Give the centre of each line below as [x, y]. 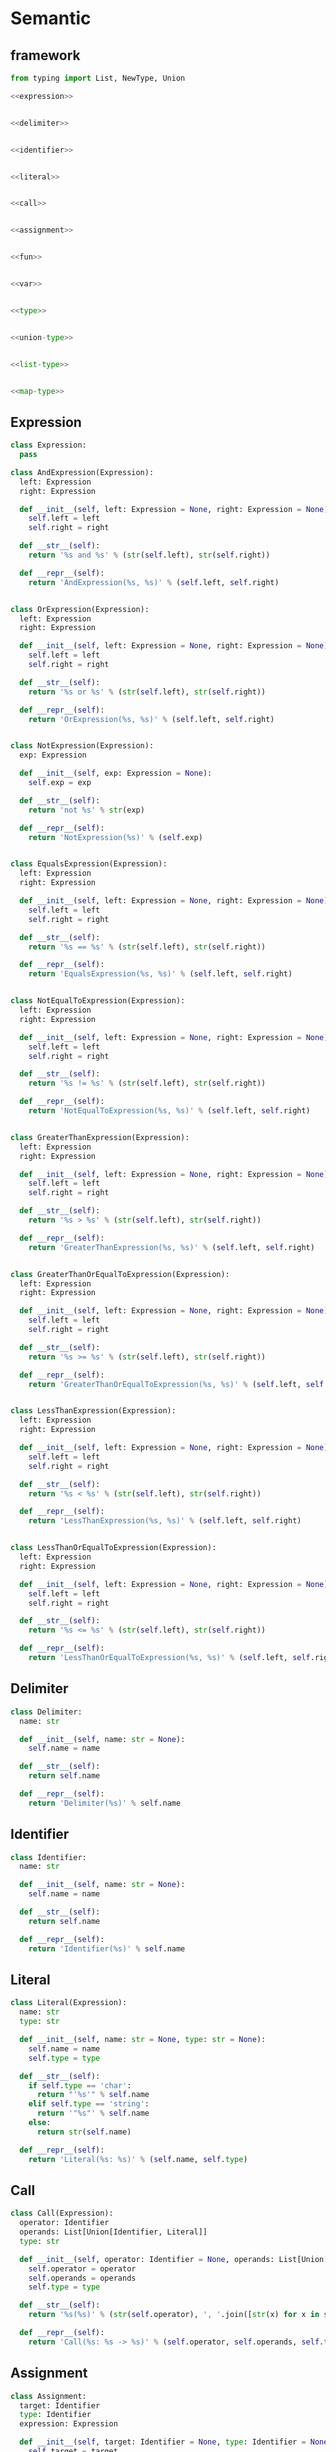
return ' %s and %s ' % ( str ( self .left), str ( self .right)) [149, 555]
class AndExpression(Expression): [82, 472]
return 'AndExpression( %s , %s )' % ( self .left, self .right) [154, 582]
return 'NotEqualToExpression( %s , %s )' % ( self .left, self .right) [169, 1111]
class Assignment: [48, 2396]
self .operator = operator [82, 2268]
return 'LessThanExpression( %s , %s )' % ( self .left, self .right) [165, 1521]
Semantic [51, 18]
